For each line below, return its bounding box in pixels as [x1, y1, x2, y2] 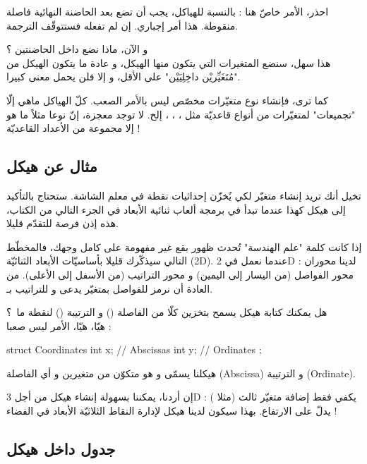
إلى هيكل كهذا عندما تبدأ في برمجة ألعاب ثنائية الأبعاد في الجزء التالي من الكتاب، [6, 202, 346, 216]
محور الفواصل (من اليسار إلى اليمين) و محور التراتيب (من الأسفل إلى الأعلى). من [6, 267, 354, 281]
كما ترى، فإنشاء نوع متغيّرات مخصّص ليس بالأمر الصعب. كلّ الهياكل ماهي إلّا [6, 92, 328, 107]
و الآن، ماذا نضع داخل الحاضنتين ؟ [6, 42, 148, 56]
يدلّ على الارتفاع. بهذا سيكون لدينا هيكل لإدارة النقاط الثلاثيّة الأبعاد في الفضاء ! [6, 403, 337, 418]
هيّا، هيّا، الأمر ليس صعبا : [6, 318, 112, 333]
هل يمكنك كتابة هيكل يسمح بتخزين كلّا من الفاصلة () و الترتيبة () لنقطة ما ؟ [6, 305, 327, 319]
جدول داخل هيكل [6, 438, 116, 460]
